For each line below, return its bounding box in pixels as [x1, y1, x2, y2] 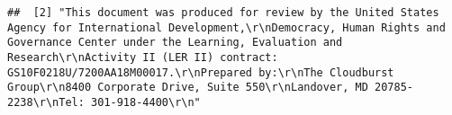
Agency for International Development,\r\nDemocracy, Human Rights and [7, 21, 446, 34]
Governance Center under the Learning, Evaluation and [7, 36, 343, 49]
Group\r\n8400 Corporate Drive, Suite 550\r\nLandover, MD [7, 81, 368, 94]
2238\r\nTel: [7, 95, 85, 109]
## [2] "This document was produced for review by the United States [7, 6, 439, 19]
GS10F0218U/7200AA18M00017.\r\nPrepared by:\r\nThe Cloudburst [7, 66, 394, 79]
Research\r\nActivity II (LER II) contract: [7, 50, 278, 64]
